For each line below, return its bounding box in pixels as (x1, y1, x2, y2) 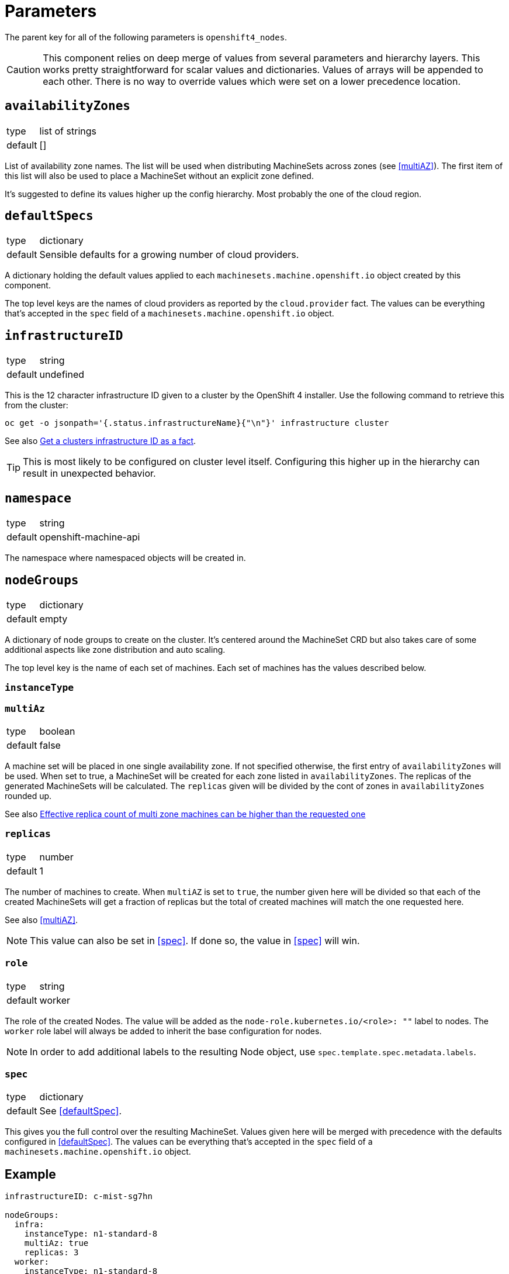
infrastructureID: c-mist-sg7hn (5, 1192, 153, 1201)
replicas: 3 (24, 1248, 79, 1258)
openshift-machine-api (39, 531, 140, 543)
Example (5, 1166, 56, 1182)
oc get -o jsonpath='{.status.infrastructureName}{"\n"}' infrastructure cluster (5, 418, 389, 428)
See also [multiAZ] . (5, 914, 78, 925)
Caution (6, 63, 41, 75)
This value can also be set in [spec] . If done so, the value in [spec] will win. (30, 934, 360, 946)
